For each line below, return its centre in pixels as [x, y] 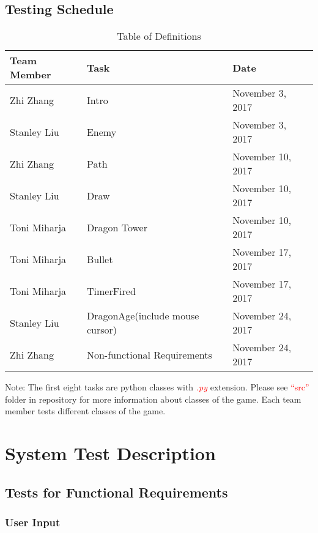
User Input [33, 522]
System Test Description [110, 453]
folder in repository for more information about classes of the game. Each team [153, 399]
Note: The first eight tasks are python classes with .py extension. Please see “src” [157, 387]
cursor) [102, 330]
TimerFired [111, 291]
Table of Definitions [159, 36]
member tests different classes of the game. [85, 411]
